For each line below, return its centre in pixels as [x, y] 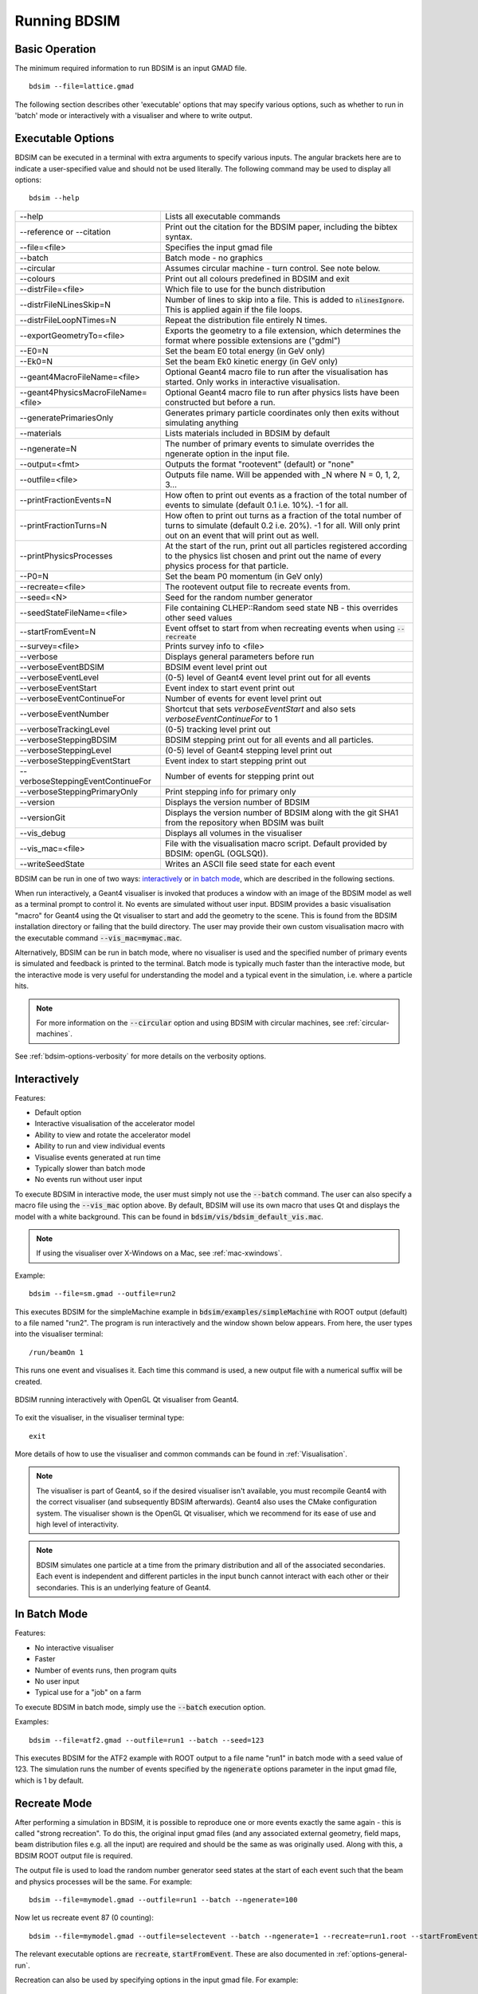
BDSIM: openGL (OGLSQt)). [216, 853]
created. [29, 1381]
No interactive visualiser [74, 1648]
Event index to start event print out [229, 688]
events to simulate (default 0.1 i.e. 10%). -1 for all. [257, 505]
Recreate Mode [53, 1803]
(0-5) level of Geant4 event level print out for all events [267, 677]
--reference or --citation [65, 231]
